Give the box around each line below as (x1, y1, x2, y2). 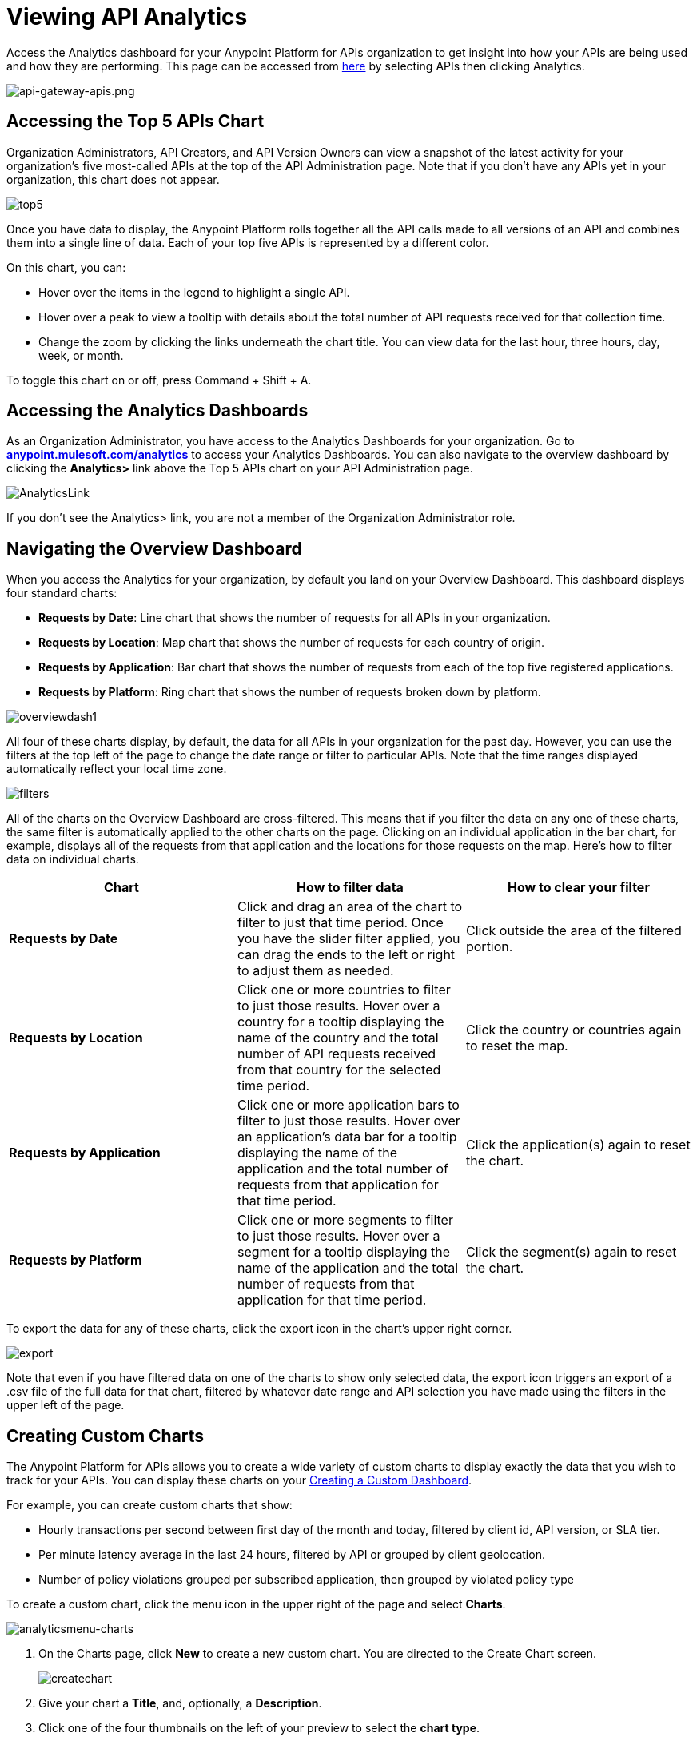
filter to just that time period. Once (237, 914, 444, 931)
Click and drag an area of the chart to (237, 898, 463, 915)
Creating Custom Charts (6, 1425, 205, 1446)
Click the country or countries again (465, 1022, 682, 1038)
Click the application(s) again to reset (465, 1137, 691, 1153)
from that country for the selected (237, 1062, 441, 1078)
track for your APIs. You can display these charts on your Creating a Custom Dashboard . (6, 1473, 472, 1488)
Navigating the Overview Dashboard (6, 538, 302, 559)
